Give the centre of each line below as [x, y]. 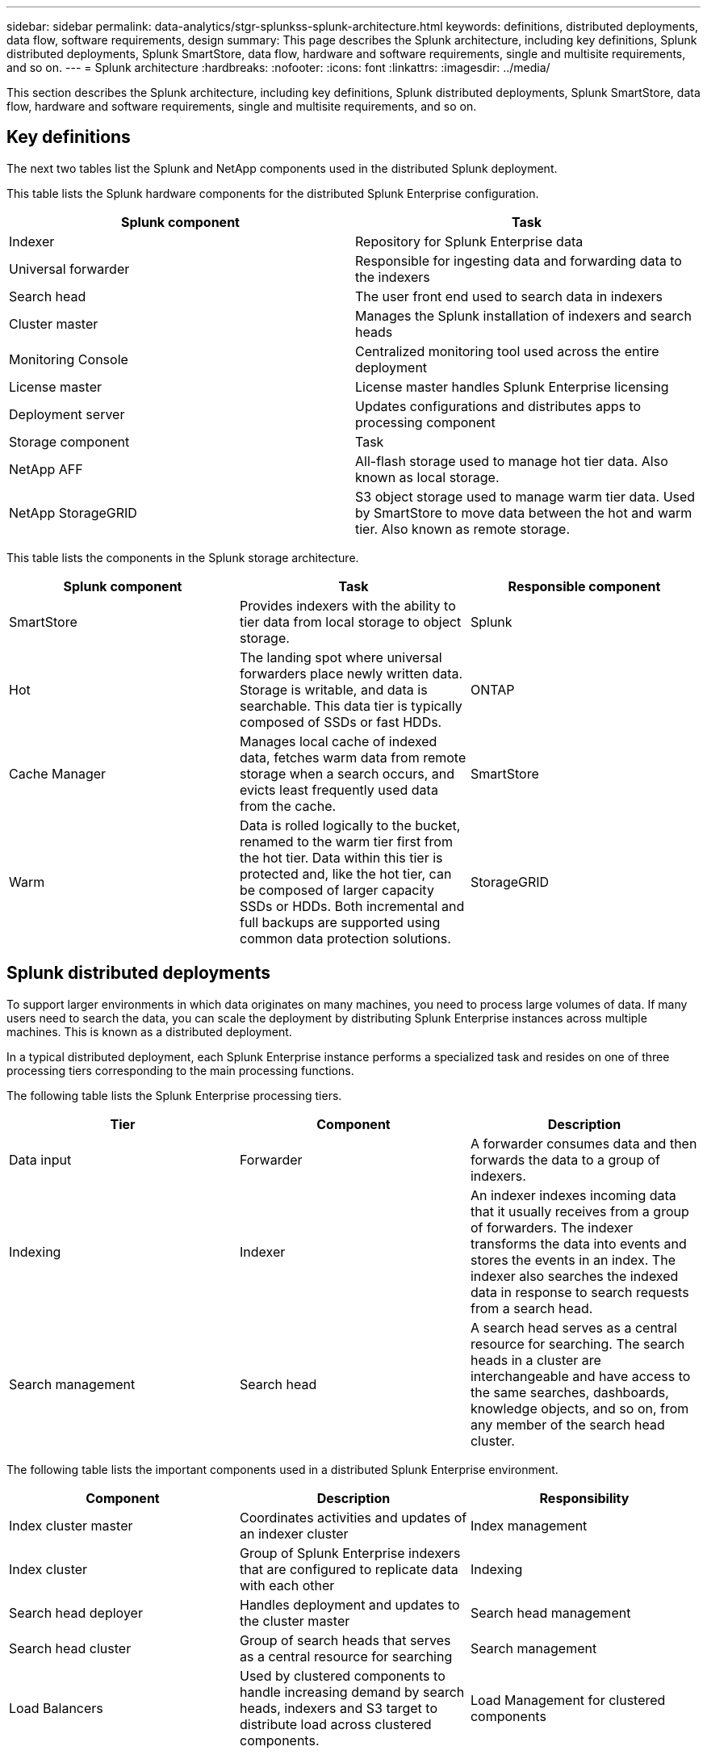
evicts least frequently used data [339, 789]
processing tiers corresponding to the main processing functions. [180, 1070]
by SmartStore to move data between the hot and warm [524, 512]
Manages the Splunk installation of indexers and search [523, 315]
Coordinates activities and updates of [353, 1517]
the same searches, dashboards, [569, 1392]
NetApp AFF [46, 469]
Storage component [69, 441]
